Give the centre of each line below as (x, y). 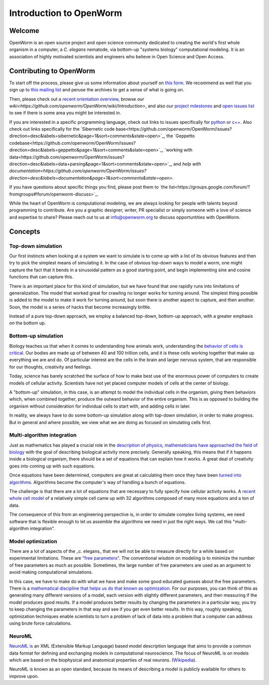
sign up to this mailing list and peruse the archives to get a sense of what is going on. (97, 90)
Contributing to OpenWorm (52, 71)
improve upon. (24, 676)
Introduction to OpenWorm (66, 13)
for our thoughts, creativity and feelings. (51, 367)
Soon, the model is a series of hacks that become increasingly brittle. (80, 307)
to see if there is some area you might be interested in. (65, 113)
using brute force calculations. (40, 623)
